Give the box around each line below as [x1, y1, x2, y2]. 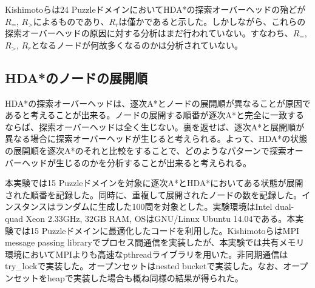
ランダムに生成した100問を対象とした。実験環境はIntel [55, 200, 273, 213]
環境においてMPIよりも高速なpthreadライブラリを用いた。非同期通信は [5, 247, 288, 260]
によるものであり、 [33, 15, 109, 27]
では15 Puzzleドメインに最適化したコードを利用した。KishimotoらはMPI [13, 224, 300, 236]
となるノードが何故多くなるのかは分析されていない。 [31, 38, 243, 51]
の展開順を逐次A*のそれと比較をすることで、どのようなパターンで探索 [5, 144, 286, 156]
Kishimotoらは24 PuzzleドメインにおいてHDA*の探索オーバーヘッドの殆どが [5, 3, 306, 15]
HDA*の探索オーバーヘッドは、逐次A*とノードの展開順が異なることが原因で [5, 96, 311, 109]
